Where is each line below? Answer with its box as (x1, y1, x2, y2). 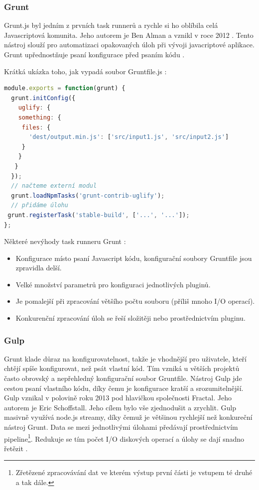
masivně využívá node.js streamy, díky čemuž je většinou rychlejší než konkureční (4, 412, 253, 422)
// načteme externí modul (11, 182, 97, 190)
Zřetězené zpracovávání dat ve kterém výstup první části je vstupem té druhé (15, 467, 253, 478)
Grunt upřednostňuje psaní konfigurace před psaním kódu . (4, 49, 185, 59)
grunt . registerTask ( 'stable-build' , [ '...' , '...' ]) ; (7, 211, 190, 219)
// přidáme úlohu (11, 202, 68, 209)
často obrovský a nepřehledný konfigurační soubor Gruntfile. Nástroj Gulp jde (4, 373, 242, 383)
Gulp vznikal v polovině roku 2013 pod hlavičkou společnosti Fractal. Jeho (4, 392, 232, 403)
